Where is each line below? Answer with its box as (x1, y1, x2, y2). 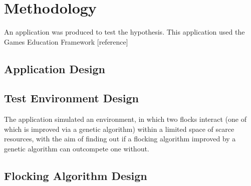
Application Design (4, 61, 105, 76)
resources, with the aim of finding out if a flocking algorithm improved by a (4, 133, 236, 144)
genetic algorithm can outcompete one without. (4, 143, 149, 154)
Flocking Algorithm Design (4, 168, 147, 183)
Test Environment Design (4, 90, 139, 106)
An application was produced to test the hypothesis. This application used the (4, 27, 245, 37)
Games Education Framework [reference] (4, 36, 128, 47)
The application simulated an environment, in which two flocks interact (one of (4, 114, 247, 124)
